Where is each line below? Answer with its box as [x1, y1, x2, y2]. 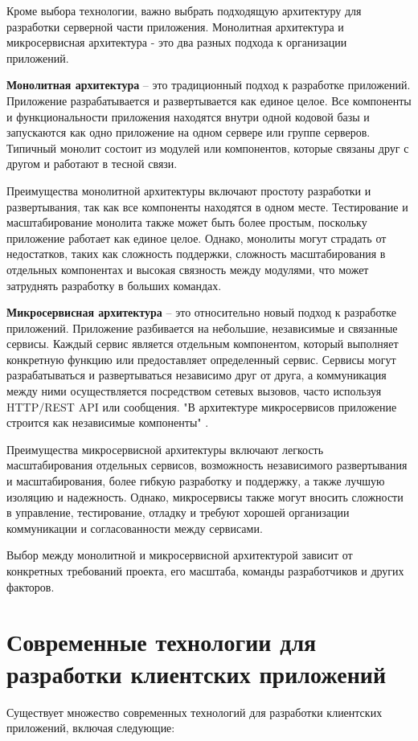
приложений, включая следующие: [6, 719, 175, 736]
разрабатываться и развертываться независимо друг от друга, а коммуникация [6, 366, 387, 383]
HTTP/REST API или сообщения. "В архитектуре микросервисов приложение [6, 398, 397, 415]
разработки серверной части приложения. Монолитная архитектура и [6, 18, 344, 35]
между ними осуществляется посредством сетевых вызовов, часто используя [6, 383, 382, 399]
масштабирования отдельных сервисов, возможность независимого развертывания [6, 456, 408, 473]
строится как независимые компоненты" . [6, 414, 209, 431]
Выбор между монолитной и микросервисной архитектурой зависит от [6, 547, 353, 563]
